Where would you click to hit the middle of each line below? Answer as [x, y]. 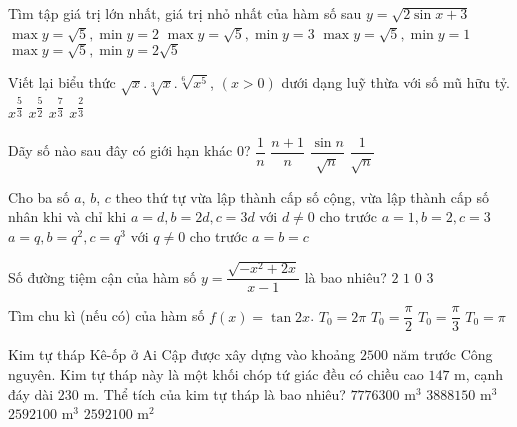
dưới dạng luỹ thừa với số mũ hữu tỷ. [395, 81]
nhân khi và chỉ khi [67, 216]
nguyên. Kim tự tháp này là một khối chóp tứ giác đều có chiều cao [216, 374]
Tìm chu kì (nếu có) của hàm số [106, 315]
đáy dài [31, 393]
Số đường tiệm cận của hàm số [102, 276]
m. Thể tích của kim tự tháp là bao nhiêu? [214, 393]
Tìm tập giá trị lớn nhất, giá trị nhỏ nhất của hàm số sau [185, 13]
